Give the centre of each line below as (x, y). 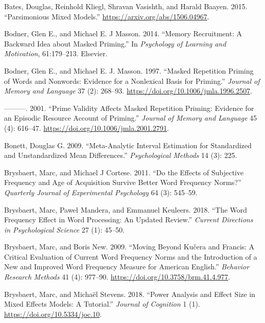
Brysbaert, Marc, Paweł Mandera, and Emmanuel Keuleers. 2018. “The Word (126, 209)
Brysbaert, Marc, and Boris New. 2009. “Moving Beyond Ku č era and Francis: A (129, 247)
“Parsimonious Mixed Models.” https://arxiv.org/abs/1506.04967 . (107, 16)
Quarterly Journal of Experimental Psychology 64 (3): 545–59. (101, 192)
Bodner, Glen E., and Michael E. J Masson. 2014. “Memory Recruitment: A (123, 33)
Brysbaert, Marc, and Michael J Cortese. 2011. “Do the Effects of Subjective (124, 172)
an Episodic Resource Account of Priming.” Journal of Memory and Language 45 (131, 118)
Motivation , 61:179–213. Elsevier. (56, 53)
